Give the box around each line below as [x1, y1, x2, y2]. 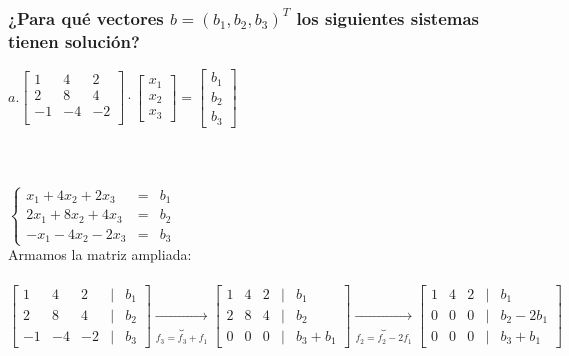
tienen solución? [8, 28, 140, 53]
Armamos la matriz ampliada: [8, 244, 192, 265]
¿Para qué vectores [8, 5, 164, 30]
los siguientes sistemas [296, 5, 480, 30]
